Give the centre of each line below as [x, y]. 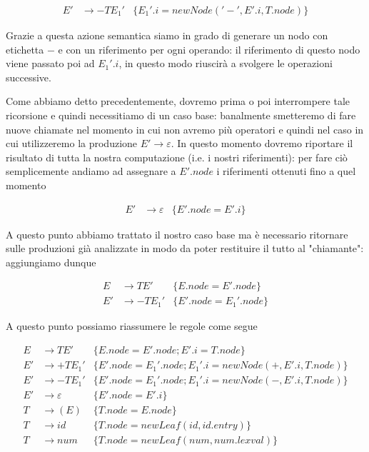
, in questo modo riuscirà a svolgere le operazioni [226, 63]
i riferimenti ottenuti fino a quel [286, 171]
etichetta [25, 49]
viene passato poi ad [50, 63]
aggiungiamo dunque [51, 262]
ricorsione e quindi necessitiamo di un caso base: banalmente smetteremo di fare [181, 115]
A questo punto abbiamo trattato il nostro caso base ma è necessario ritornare [177, 234]
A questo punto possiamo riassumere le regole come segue [132, 326]
